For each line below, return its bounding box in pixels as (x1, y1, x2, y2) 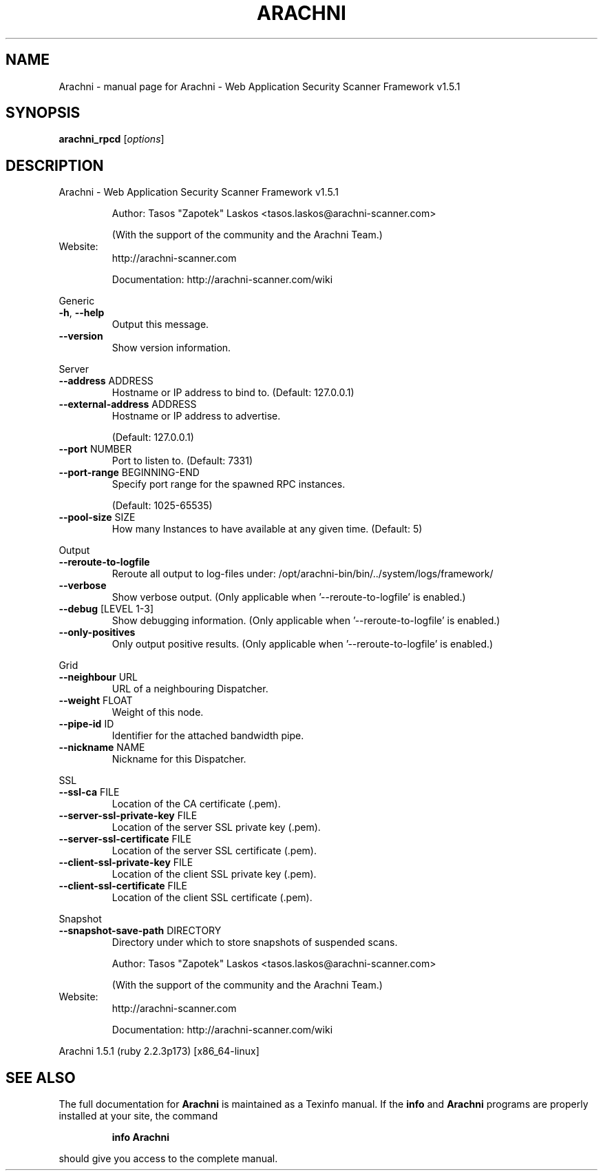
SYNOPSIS (6, 104, 81, 122)
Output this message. (112, 318, 209, 331)
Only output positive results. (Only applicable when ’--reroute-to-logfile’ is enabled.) (112, 638, 494, 650)
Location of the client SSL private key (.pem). (112, 868, 317, 880)
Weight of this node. (112, 706, 204, 719)
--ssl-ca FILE (59, 786, 120, 798)
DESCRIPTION (6, 156, 104, 174)
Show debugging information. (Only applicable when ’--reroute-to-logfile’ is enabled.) (112, 615, 500, 627)
